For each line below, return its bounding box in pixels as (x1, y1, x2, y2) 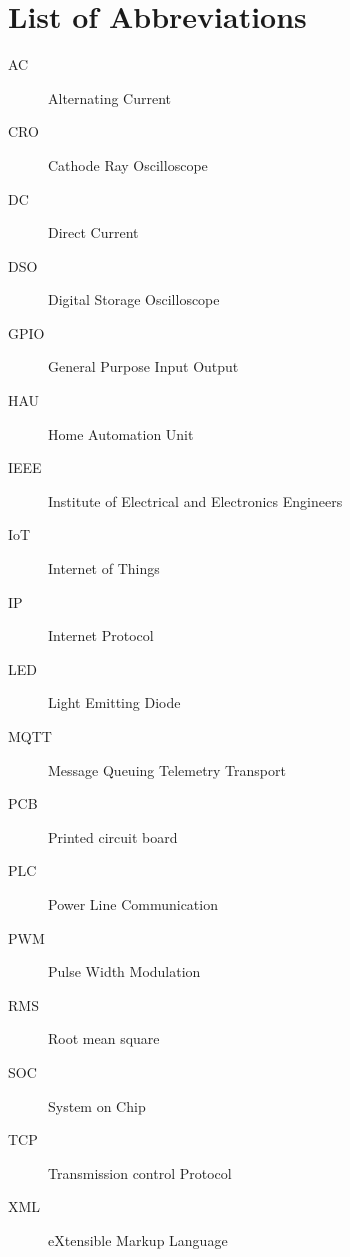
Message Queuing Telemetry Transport (48, 759, 286, 780)
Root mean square (48, 1028, 160, 1049)
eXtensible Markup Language (48, 1229, 228, 1250)
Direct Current (48, 222, 139, 243)
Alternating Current (48, 87, 172, 108)
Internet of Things (48, 558, 160, 579)
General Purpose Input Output (48, 356, 239, 377)
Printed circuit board (48, 826, 178, 847)
